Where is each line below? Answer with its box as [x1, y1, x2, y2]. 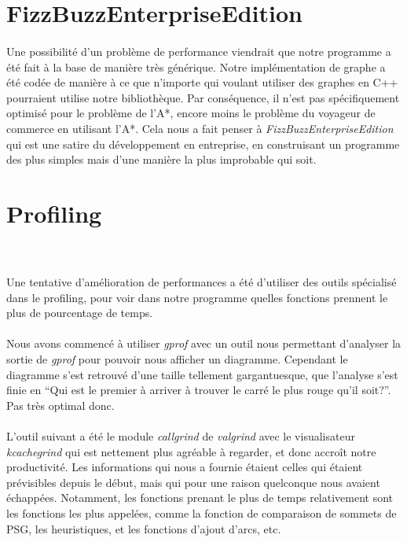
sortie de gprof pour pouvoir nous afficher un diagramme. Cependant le [6, 351, 348, 367]
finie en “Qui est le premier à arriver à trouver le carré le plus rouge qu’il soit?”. [6, 382, 391, 398]
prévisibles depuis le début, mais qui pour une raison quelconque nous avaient [6, 474, 380, 490]
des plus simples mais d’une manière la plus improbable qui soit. [6, 151, 317, 168]
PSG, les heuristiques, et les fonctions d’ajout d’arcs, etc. [6, 520, 281, 536]
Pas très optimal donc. [6, 396, 115, 413]
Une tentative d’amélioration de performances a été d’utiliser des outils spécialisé [6, 274, 397, 290]
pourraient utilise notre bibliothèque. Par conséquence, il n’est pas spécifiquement [6, 89, 400, 105]
